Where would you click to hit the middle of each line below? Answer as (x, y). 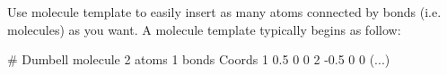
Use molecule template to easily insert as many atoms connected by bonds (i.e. (224, 12)
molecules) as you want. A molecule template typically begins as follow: (204, 29)
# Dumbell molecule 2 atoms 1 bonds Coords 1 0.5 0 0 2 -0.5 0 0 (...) (199, 59)
